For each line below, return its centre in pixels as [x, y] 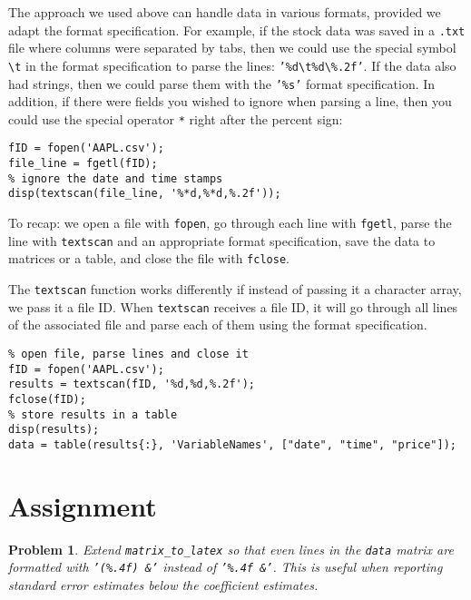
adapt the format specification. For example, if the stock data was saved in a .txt [237, 30]
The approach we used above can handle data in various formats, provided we [225, 12]
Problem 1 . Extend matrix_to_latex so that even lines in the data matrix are [231, 549]
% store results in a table [93, 414]
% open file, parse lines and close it [128, 354]
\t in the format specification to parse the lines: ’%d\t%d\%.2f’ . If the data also [232, 65]
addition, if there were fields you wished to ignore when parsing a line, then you [230, 101]
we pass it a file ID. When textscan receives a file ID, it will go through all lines [233, 306]
